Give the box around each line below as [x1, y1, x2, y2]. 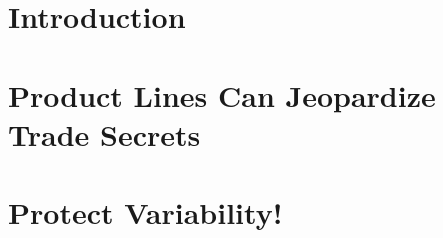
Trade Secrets [8, 113, 201, 154]
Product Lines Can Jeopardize [8, 74, 436, 115]
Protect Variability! [8, 192, 283, 233]
